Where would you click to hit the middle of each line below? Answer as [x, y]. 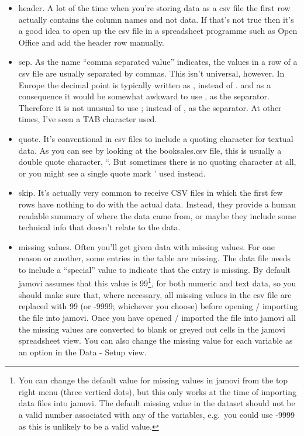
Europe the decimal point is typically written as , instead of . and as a [144, 84]
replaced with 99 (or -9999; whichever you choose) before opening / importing [158, 306]
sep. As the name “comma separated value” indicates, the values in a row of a [158, 62]
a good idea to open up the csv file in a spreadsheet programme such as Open [158, 31]
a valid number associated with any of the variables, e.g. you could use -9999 [156, 415]
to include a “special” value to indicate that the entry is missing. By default [155, 269]
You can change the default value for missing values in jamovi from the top [153, 380]
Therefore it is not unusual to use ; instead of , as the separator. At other [150, 107]
